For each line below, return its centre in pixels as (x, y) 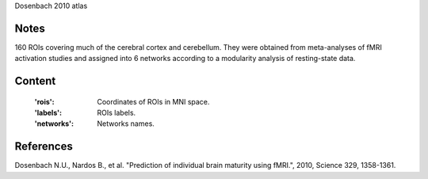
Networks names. (126, 124)
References (44, 147)
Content (35, 81)
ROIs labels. (117, 113)
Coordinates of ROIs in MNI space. (153, 101)
